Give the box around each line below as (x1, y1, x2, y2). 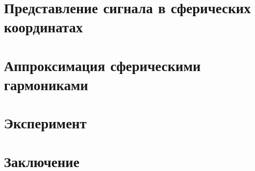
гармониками (4, 74, 88, 94)
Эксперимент (4, 113, 87, 133)
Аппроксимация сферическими (4, 55, 201, 75)
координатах (4, 17, 83, 37)
